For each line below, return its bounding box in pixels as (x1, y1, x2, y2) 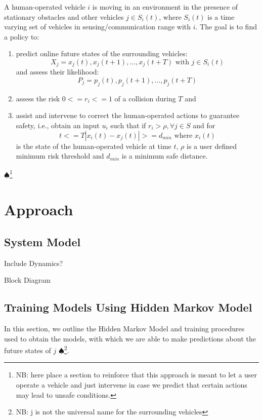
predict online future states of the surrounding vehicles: (16, 48, 188, 59)
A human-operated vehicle (4, 2, 85, 12)
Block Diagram (4, 275, 51, 285)
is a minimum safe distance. (121, 150, 208, 161)
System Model (4, 234, 81, 249)
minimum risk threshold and (16, 150, 104, 161)
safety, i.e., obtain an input (16, 120, 100, 130)
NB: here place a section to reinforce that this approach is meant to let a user (16, 369, 257, 380)
